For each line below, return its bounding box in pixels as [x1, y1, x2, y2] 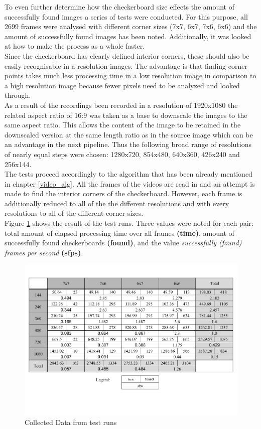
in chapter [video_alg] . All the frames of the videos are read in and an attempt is [5, 178, 255, 189]
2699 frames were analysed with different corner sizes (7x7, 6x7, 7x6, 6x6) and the [5, 21, 257, 32]
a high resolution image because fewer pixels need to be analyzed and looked [5, 80, 240, 90]
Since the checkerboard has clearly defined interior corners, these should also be [5, 50, 249, 61]
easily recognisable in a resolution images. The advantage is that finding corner [5, 60, 247, 71]
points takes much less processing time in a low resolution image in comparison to [5, 70, 256, 81]
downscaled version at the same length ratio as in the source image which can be [5, 129, 253, 139]
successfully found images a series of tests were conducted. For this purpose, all [5, 11, 248, 22]
